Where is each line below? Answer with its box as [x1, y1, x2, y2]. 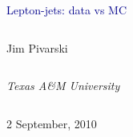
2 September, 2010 [6, 115, 97, 131]
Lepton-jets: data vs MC [6, 2, 127, 18]
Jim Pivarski [6, 39, 68, 56]
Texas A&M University [6, 77, 120, 94]
